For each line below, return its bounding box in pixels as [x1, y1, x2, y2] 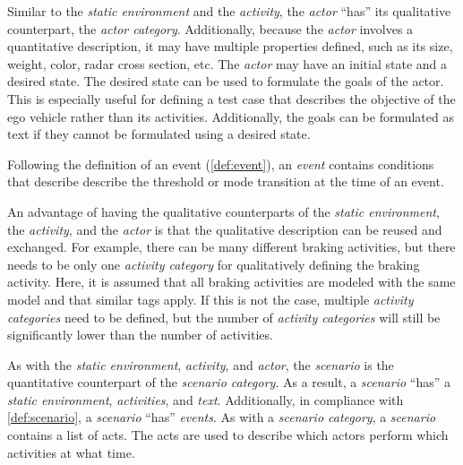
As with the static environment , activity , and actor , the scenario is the [7, 355, 394, 374]
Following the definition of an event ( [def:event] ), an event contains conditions [7, 154, 434, 173]
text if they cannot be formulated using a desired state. [7, 125, 311, 143]
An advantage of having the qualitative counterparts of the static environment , [7, 202, 440, 220]
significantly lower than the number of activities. [7, 325, 273, 344]
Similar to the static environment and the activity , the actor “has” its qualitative [7, 2, 451, 20]
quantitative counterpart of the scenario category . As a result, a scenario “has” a [7, 373, 450, 392]
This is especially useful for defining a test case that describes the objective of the [7, 89, 456, 108]
